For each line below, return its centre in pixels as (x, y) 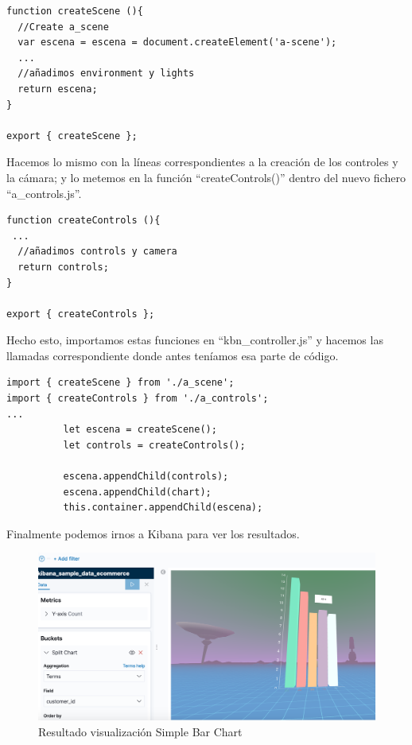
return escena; (58, 89)
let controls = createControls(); (154, 445)
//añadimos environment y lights (106, 74)
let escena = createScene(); (140, 430)
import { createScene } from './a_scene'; (120, 383)
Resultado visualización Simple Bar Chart (140, 731)
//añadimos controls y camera (97, 252)
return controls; (63, 267)
